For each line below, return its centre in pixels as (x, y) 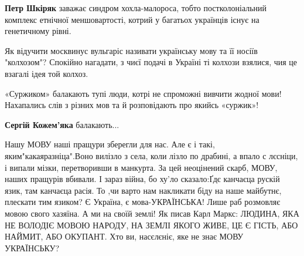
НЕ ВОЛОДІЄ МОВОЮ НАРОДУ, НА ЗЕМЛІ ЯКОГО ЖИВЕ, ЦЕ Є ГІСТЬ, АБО (151, 225)
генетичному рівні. (38, 31)
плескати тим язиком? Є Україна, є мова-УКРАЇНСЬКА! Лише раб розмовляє (143, 202)
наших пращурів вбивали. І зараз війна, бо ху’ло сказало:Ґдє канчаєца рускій (142, 179)
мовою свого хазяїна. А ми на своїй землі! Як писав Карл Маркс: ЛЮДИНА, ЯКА (152, 213)
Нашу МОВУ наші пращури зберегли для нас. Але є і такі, (110, 144)
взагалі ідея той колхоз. (47, 73)
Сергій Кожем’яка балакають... (62, 124)
